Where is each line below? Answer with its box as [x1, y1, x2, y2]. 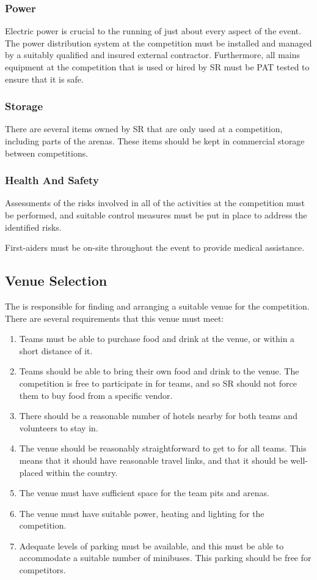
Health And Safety [5, 173, 99, 188]
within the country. [46, 466, 118, 478]
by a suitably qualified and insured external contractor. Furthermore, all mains [5, 48, 300, 61]
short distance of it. [19, 344, 93, 357]
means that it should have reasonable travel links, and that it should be [19, 453, 288, 466]
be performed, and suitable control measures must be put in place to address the [5, 209, 307, 221]
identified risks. [5, 220, 62, 233]
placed [19, 466, 43, 478]
